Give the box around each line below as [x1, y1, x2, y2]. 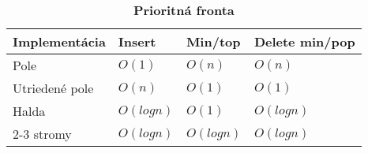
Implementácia [13, 32, 106, 50]
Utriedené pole [13, 79, 94, 97]
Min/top [186, 32, 241, 50]
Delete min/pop [253, 32, 355, 50]
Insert [118, 32, 156, 50]
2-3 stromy [13, 125, 72, 143]
